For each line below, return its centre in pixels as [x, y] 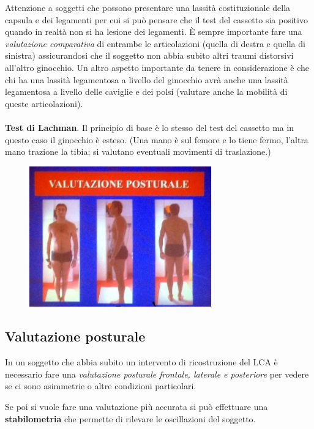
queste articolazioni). [44, 103]
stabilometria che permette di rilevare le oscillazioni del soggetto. [130, 418]
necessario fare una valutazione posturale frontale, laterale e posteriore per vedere [157, 374]
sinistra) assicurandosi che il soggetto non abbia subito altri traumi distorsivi [149, 55]
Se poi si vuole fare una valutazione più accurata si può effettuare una [136, 407]
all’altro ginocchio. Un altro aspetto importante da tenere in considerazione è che [157, 67]
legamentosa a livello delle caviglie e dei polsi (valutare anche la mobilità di [146, 91]
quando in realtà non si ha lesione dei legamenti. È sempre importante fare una [154, 32]
